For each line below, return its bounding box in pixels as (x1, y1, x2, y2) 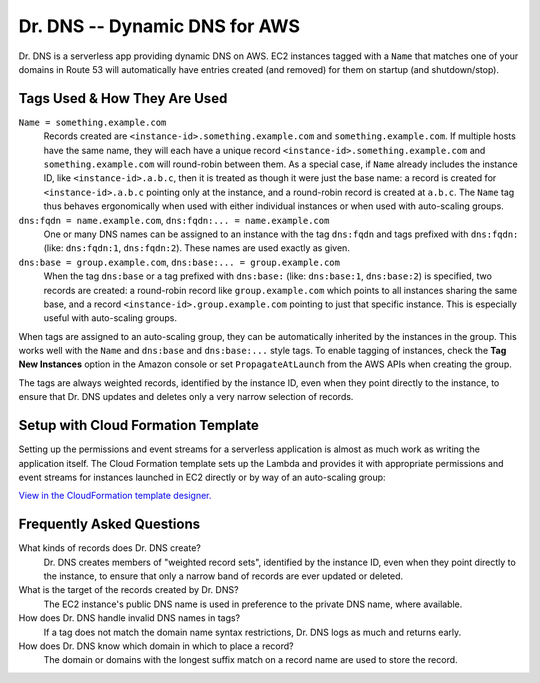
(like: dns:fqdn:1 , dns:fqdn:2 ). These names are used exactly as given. (43, 242, 350, 254)
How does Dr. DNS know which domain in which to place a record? (18, 640, 294, 652)
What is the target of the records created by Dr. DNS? (18, 584, 239, 596)
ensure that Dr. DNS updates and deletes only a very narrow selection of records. (18, 391, 354, 403)
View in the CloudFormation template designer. (18, 490, 212, 502)
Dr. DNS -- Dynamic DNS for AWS (18, 15, 300, 37)
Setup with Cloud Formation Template (18, 417, 260, 434)
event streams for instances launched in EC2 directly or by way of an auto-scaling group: (18, 471, 386, 483)
